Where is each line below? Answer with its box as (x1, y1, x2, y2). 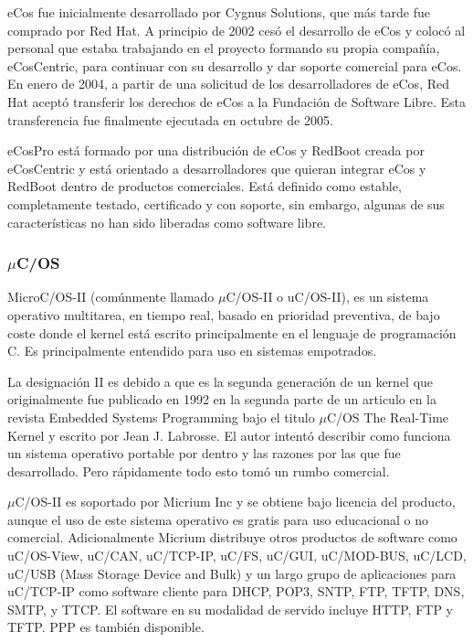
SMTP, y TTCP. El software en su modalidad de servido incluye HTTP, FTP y (7, 599, 453, 618)
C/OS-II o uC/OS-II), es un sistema (226, 287, 429, 306)
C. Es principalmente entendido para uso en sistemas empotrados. (7, 341, 377, 360)
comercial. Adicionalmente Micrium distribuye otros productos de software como (7, 528, 457, 547)
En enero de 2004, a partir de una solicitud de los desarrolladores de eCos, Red (7, 74, 449, 93)
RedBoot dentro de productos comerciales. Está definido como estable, (7, 177, 402, 196)
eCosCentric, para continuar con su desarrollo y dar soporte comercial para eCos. (7, 56, 462, 75)
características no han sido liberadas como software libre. (7, 212, 327, 231)
